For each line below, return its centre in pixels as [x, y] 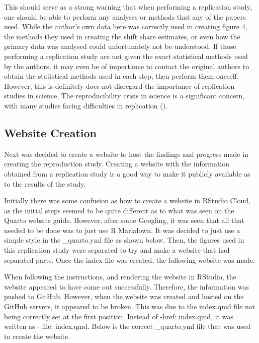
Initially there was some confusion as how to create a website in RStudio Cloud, [127, 201]
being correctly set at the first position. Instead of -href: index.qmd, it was [119, 316]
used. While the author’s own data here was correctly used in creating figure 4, [126, 26]
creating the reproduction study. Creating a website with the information [117, 164]
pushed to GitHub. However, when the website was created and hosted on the [124, 296]
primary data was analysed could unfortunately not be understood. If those [120, 46]
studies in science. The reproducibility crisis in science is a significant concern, [124, 96]
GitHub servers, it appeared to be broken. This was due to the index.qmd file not [130, 306]
